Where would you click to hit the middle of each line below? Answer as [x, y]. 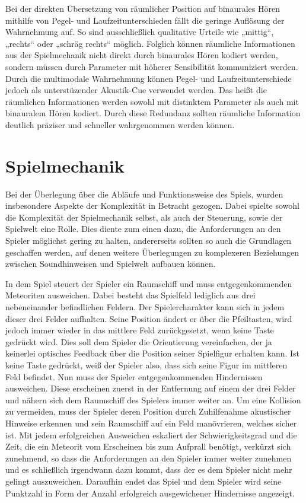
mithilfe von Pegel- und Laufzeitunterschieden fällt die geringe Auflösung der [145, 20]
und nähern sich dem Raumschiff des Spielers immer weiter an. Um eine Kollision [153, 399]
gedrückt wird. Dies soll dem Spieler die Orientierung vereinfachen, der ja [139, 341]
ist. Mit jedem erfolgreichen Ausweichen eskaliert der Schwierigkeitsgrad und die [151, 434]
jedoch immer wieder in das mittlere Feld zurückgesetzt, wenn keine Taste [140, 330]
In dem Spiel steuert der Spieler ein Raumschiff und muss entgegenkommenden [149, 283]
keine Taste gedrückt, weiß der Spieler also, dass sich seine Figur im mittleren [146, 364]
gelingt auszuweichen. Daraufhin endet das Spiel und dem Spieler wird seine [144, 481]
